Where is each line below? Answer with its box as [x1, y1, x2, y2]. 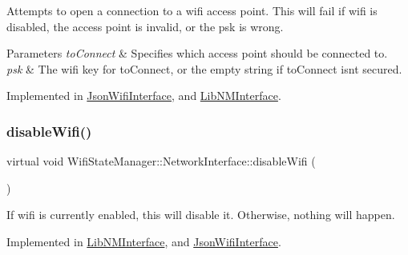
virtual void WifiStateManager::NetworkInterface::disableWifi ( [6, 153, 316, 169]
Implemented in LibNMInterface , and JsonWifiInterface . [6, 233, 281, 249]
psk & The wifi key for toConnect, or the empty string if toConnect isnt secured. [6, 60, 402, 77]
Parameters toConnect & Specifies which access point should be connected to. [6, 45, 388, 62]
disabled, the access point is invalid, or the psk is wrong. [6, 18, 284, 34]
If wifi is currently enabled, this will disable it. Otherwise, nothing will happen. [6, 206, 395, 223]
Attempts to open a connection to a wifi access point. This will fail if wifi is [6, 2, 378, 18]
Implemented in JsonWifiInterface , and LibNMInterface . [6, 87, 281, 104]
